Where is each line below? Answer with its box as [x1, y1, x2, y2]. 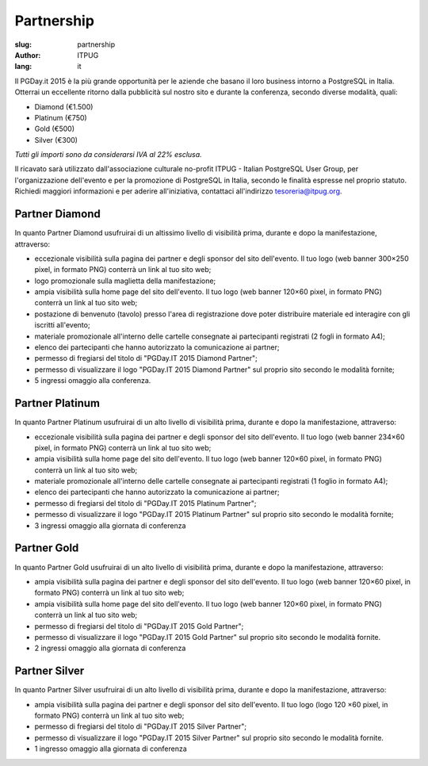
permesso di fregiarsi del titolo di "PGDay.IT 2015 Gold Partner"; [34, 621, 244, 630]
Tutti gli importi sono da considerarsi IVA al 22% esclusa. [14, 150, 202, 159]
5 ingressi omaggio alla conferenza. [34, 376, 151, 385]
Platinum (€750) [34, 113, 87, 122]
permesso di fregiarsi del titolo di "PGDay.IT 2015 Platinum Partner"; [34, 498, 257, 507]
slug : [14, 40, 32, 49]
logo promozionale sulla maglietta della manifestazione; [34, 276, 216, 285]
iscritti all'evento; [34, 320, 90, 330]
